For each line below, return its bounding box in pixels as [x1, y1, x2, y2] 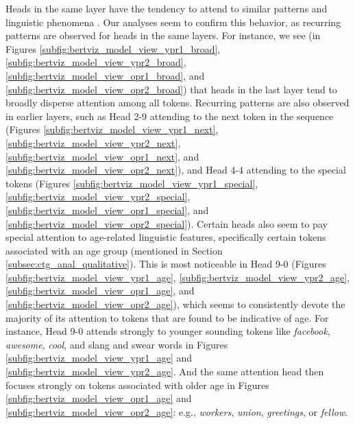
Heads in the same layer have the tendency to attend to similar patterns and [5, 1, 328, 15]
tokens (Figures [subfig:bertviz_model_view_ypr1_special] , [5, 176, 258, 190]
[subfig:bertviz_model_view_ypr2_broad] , [5, 55, 186, 69]
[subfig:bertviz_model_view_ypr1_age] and [5, 351, 193, 365]
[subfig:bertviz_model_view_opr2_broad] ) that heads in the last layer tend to [5, 82, 337, 96]
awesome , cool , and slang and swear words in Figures [5, 337, 228, 351]
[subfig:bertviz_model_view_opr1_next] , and [5, 149, 199, 163]
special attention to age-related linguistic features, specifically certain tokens [5, 230, 326, 244]
